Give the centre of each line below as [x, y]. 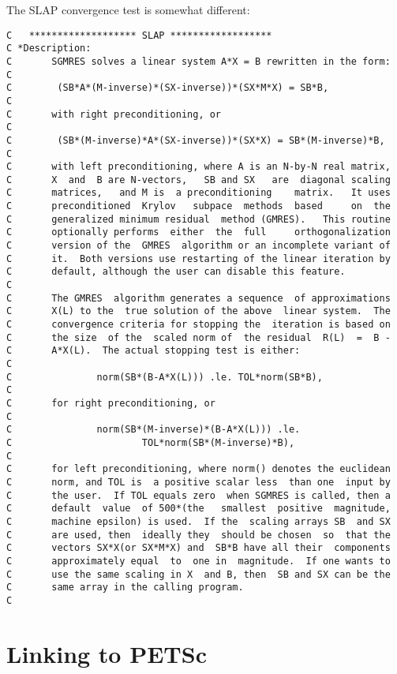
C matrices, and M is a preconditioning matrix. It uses [198, 193]
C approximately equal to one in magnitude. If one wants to [198, 561]
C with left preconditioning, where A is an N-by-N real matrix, [198, 167]
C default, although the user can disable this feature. [176, 272]
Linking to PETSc [107, 653]
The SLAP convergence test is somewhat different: [128, 9]
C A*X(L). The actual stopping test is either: [154, 351]
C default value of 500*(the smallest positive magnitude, [198, 509]
